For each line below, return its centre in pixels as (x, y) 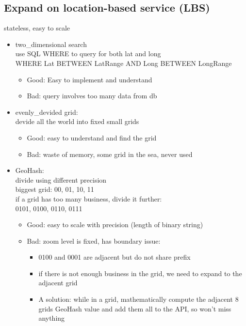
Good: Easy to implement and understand (90, 79)
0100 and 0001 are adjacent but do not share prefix (115, 257)
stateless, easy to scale (37, 28)
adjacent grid (58, 283)
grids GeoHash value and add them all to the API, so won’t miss (135, 308)
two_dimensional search (51, 44)
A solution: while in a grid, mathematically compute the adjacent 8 (139, 299)
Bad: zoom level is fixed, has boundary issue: (94, 241)
